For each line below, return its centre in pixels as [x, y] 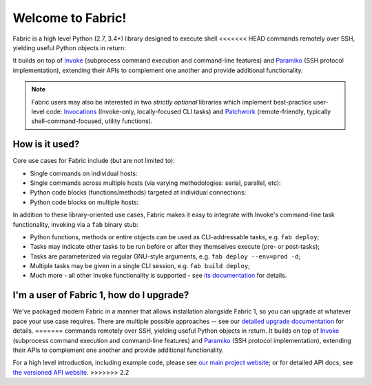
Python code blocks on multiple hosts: [84, 202]
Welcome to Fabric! [70, 18]
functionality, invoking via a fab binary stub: [75, 224]
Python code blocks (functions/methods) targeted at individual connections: [138, 192]
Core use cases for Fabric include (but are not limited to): [94, 161]
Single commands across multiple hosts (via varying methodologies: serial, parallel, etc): [156, 183]
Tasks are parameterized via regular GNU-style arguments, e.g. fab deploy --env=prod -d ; [165, 256]
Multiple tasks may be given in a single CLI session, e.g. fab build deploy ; [140, 266]
